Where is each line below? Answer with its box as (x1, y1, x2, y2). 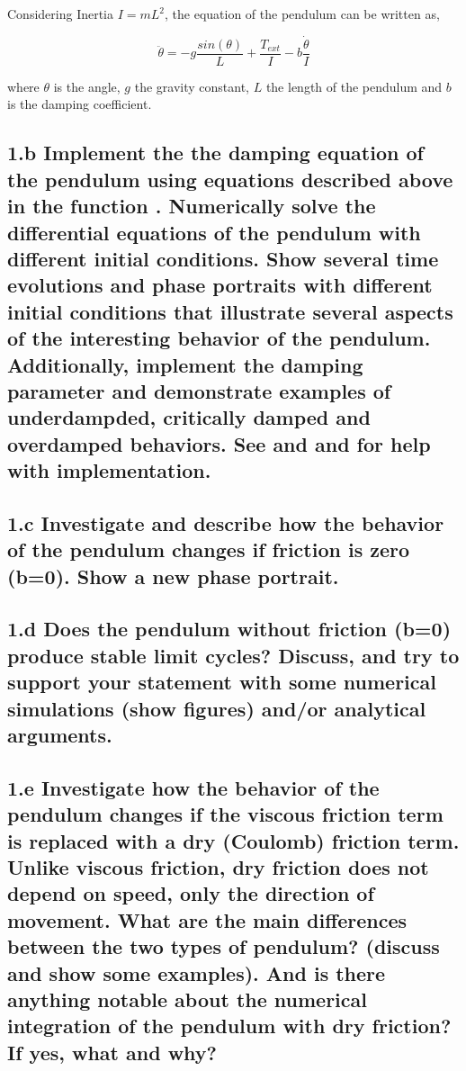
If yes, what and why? (7, 1038, 217, 1066)
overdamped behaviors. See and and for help (7, 429, 431, 457)
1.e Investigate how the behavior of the (7, 773, 380, 801)
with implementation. (7, 456, 211, 484)
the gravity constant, (134, 76, 249, 95)
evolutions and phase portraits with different (7, 271, 433, 299)
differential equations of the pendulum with (7, 218, 421, 246)
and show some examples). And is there (7, 958, 386, 986)
